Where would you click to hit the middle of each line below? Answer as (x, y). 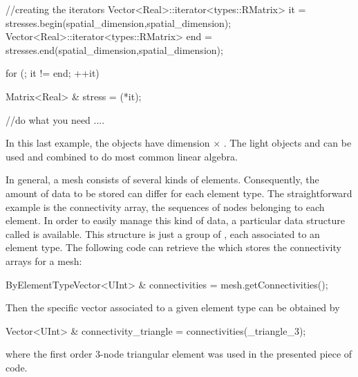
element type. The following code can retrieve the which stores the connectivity (173, 247)
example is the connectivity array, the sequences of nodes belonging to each (165, 206)
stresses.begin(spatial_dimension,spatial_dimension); (119, 22)
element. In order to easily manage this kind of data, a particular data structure (175, 220)
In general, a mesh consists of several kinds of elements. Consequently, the (162, 180)
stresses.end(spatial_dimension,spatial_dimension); (114, 49)
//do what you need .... (55, 119)
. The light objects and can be (288, 143)
